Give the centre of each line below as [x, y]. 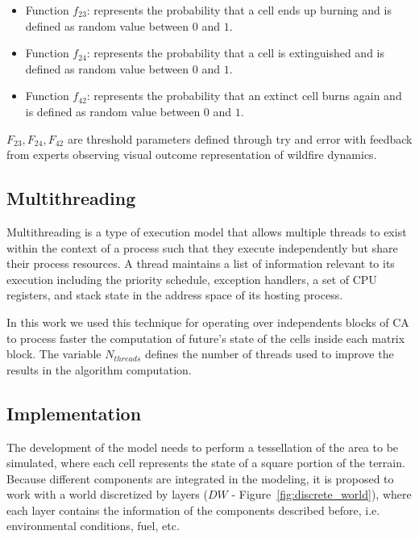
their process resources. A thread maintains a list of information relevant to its [201, 263]
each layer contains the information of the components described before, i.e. [193, 510]
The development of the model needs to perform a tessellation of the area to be [203, 447]
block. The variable [54, 354]
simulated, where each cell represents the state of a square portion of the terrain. [206, 463]
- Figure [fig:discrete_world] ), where [322, 494]
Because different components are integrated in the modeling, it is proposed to [200, 478]
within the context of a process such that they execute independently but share [202, 247]
